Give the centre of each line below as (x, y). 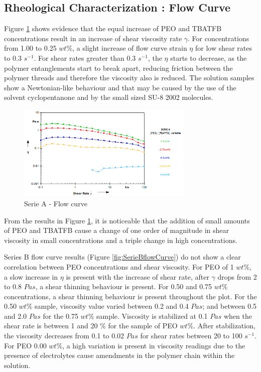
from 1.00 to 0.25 (30, 48)
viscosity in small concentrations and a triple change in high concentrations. (121, 240)
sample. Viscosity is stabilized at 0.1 (152, 316)
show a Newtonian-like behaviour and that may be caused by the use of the (120, 87)
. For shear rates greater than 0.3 (85, 57)
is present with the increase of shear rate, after (138, 276)
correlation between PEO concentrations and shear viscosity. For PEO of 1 (119, 266)
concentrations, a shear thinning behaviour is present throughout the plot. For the (130, 296)
